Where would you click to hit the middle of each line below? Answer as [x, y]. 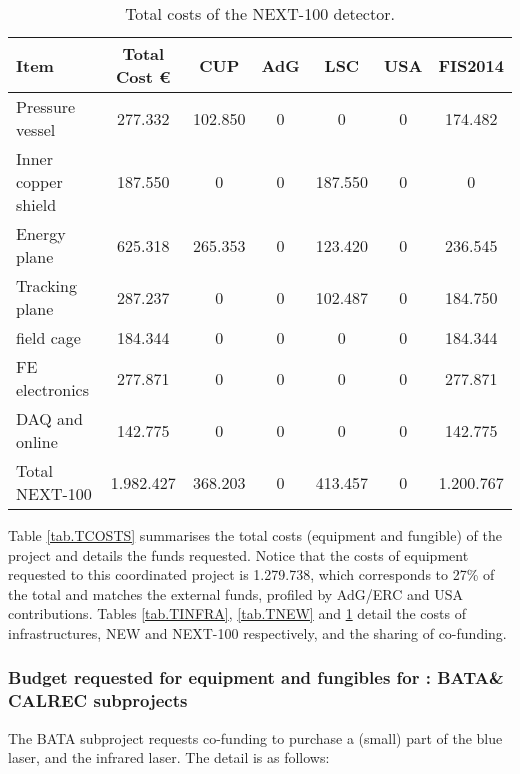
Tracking [46, 285]
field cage [48, 337]
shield [36, 204]
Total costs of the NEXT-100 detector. [260, 13]
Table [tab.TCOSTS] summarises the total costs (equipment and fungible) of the [255, 535]
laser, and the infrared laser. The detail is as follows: [169, 757]
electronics [53, 389]
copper [39, 181]
